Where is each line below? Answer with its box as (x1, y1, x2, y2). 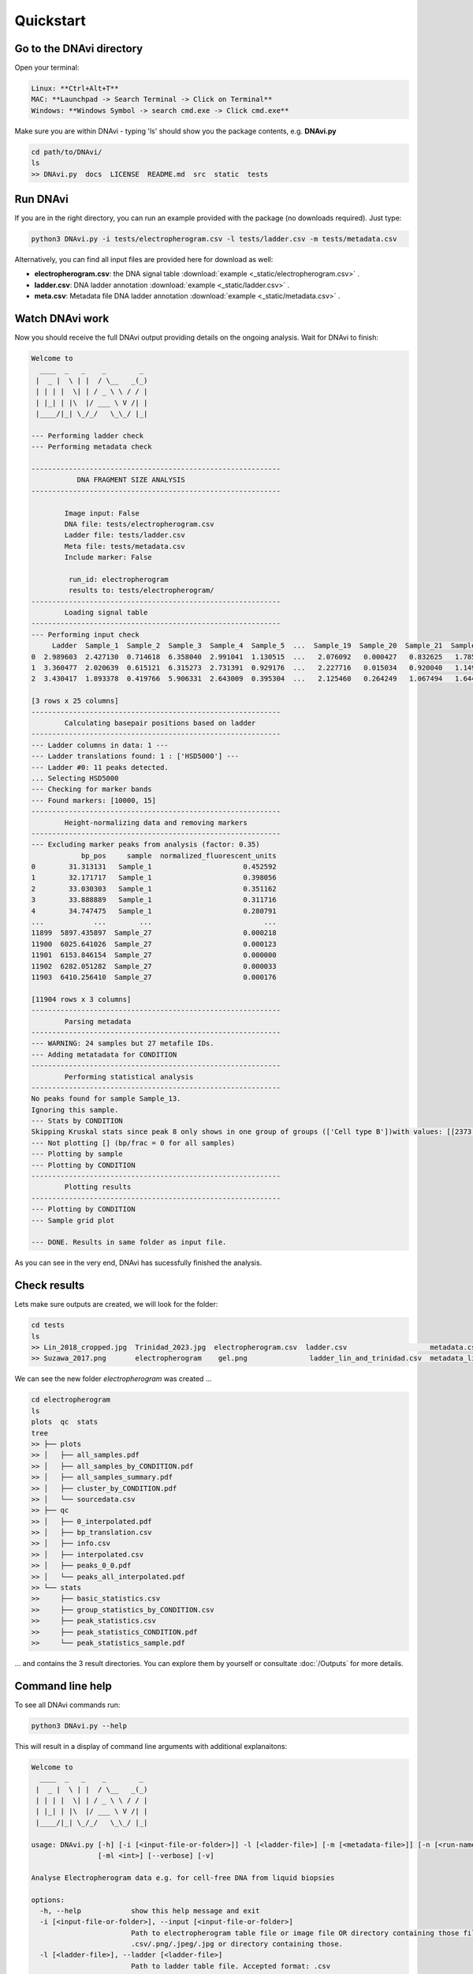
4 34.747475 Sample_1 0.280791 (31, 906, 277, 915)
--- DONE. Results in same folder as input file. (31, 1238, 227, 1247)
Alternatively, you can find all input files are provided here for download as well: (14, 255, 274, 265)
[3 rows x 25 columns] (31, 696, 119, 706)
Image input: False (64, 509, 140, 517)
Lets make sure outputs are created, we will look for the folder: (14, 1300, 218, 1309)
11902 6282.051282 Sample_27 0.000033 (31, 962, 277, 970)
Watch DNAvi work (14, 312, 110, 325)
